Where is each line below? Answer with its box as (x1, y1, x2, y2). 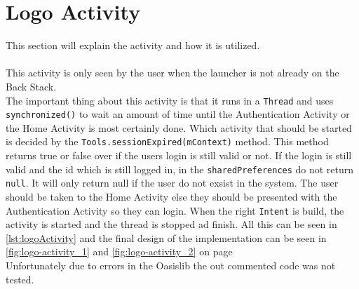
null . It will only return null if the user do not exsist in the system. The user (6, 175, 339, 190)
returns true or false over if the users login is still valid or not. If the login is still (6, 148, 352, 163)
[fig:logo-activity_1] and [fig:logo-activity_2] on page (6, 244, 233, 259)
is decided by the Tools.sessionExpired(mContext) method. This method (6, 134, 329, 149)
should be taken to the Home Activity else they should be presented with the (6, 189, 337, 203)
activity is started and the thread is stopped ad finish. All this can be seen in (6, 217, 337, 231)
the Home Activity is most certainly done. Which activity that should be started (6, 120, 352, 135)
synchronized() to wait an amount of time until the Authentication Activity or (6, 107, 350, 121)
